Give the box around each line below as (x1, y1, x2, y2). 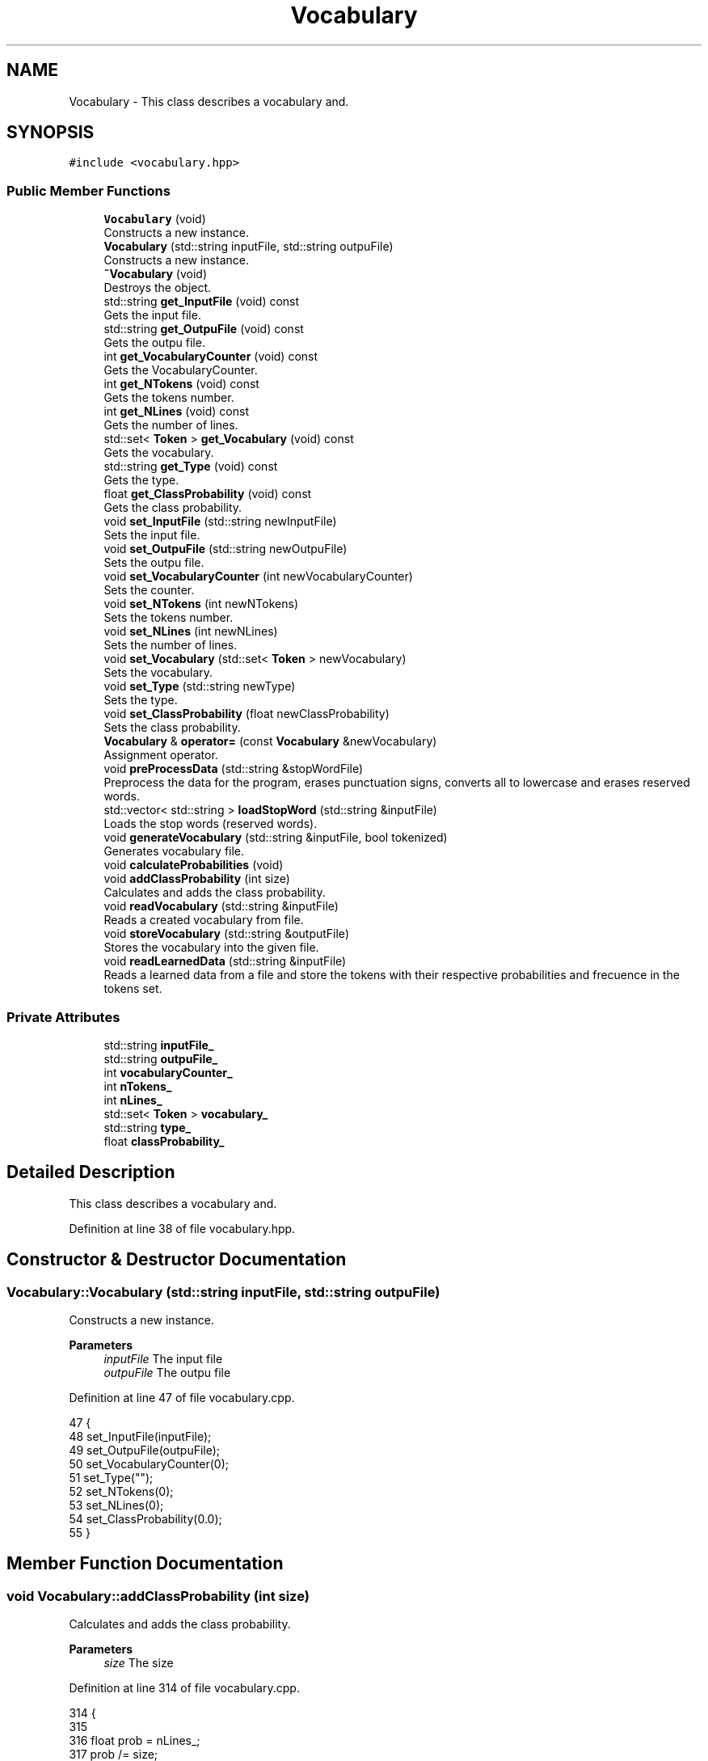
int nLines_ (103, 1092, 162, 1107)
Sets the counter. (103, 583, 195, 598)
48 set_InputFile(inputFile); (69, 1429, 212, 1443)
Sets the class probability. (103, 720, 241, 735)
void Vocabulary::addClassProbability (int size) (6, 1587, 310, 1604)
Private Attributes (6, 1008, 120, 1025)
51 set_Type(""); (69, 1471, 154, 1484)
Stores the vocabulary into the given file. (103, 940, 319, 955)
